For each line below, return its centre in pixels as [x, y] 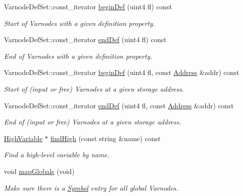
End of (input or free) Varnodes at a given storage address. [93, 122]
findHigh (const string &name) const [105, 138]
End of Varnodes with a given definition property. [78, 56]
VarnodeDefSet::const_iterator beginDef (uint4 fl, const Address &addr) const [122, 72]
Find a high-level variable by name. [57, 155]
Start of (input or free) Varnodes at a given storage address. [94, 88]
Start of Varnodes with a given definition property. [80, 23]
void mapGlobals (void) [39, 171]
